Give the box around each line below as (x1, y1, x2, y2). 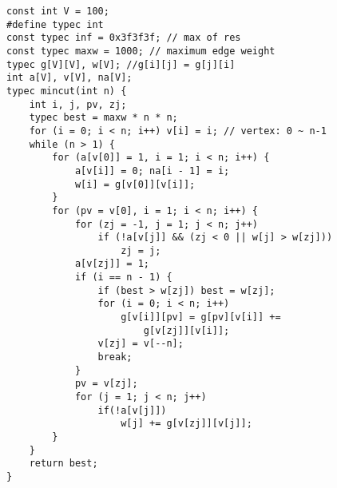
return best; (29, 458, 98, 470)
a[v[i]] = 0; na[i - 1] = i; (74, 165, 230, 177)
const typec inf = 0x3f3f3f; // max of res (6, 32, 241, 44)
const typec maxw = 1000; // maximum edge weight (6, 45, 276, 57)
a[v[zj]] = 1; (74, 258, 149, 270)
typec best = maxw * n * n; (29, 112, 178, 124)
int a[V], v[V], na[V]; (6, 72, 133, 84)
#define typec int (6, 18, 104, 30)
